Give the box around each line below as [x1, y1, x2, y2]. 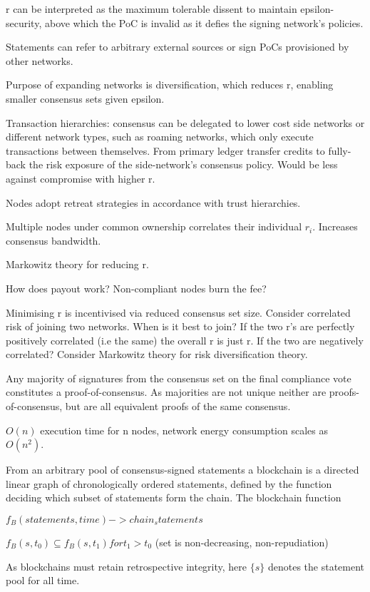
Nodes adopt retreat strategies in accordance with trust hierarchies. [6, 195, 301, 210]
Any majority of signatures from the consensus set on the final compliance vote [6, 370, 351, 385]
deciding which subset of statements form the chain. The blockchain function [6, 490, 341, 505]
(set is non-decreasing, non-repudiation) [155, 535, 329, 550]
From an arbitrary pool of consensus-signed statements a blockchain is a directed [6, 462, 359, 477]
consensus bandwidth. [6, 233, 101, 247]
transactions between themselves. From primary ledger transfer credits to [6, 143, 325, 158]
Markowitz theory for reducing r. [6, 257, 149, 272]
